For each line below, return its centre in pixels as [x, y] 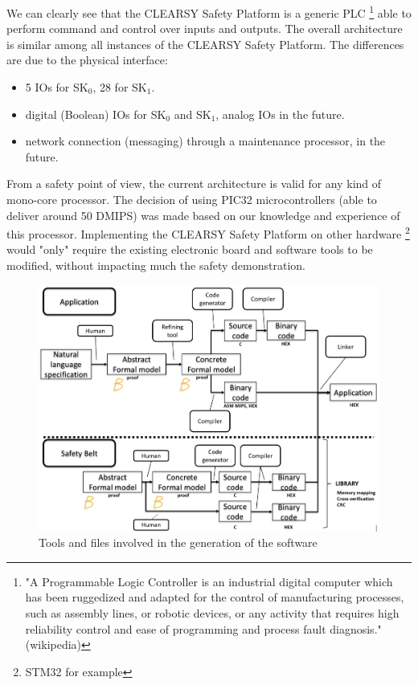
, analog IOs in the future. [280, 114]
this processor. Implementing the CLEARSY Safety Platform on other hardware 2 [208, 232]
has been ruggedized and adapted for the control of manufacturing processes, [215, 597]
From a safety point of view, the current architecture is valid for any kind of [194, 183]
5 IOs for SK [57, 87]
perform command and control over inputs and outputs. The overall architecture [205, 29]
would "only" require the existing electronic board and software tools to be [190, 249]
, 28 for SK [120, 87]
